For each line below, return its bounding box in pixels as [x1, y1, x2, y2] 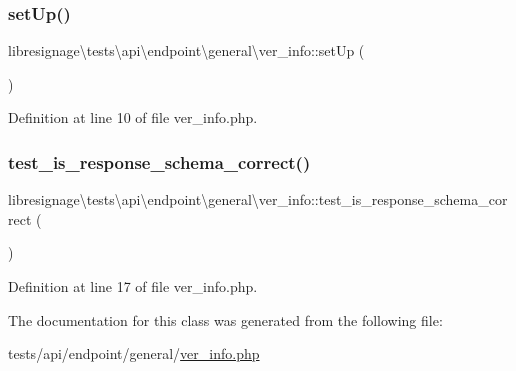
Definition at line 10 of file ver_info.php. [8, 107, 258, 128]
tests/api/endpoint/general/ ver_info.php [8, 343, 260, 364]
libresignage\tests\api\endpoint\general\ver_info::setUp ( [8, 40, 365, 61]
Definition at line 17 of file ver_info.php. [8, 276, 258, 296]
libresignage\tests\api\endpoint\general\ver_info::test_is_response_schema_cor [8, 189, 508, 210]
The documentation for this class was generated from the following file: [8, 309, 443, 330]
